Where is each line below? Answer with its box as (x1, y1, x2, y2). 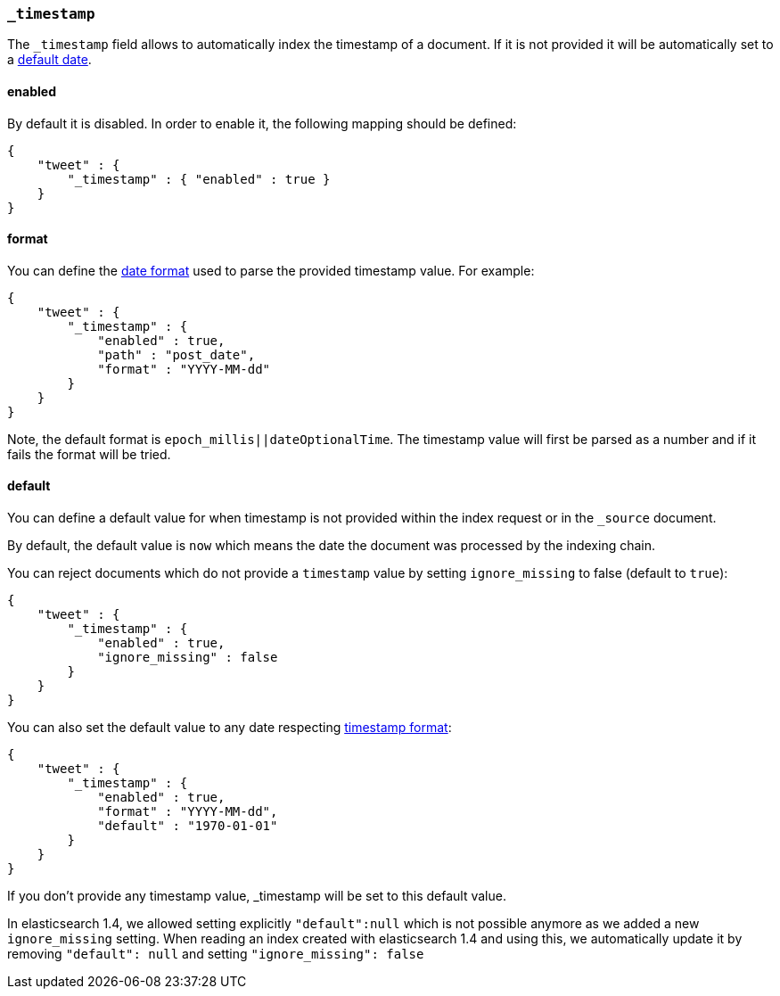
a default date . (7, 52, 92, 68)
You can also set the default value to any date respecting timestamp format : (7, 720, 452, 736)
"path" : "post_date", (97, 347, 256, 362)
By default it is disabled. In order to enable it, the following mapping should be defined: (7, 115, 517, 131)
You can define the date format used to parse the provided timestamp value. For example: (7, 262, 535, 278)
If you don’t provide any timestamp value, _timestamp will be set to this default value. (7, 888, 506, 904)
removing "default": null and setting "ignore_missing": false (7, 946, 424, 962)
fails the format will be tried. (7, 446, 171, 462)
